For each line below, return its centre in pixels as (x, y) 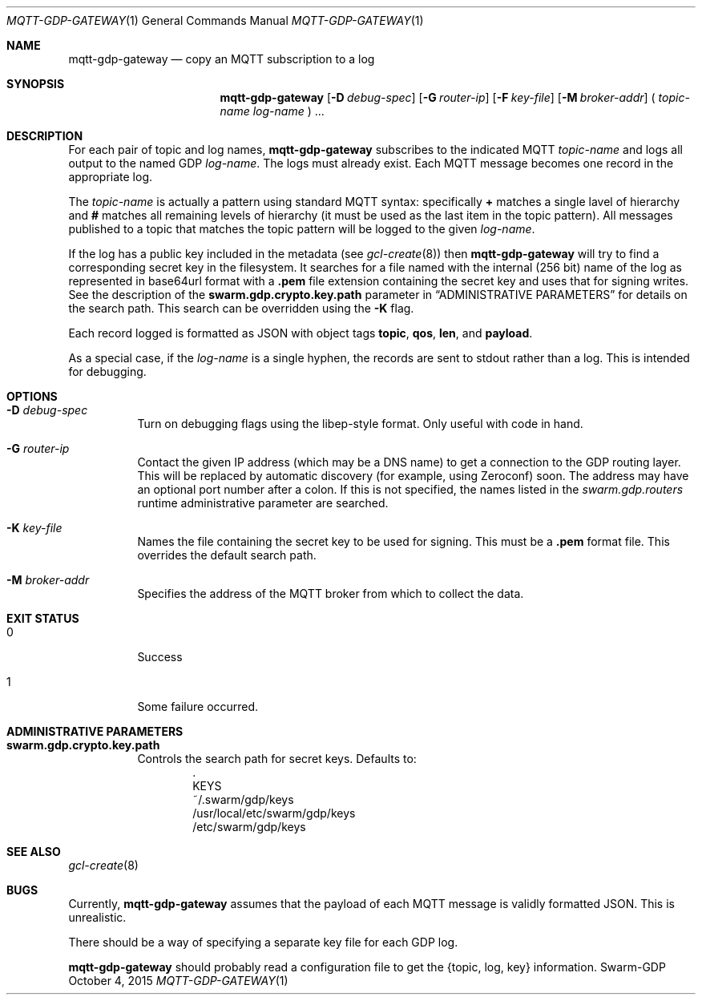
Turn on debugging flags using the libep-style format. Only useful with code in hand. (360, 424)
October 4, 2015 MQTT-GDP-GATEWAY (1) (178, 981)
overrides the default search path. (227, 555)
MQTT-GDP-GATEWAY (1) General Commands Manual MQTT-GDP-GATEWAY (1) (215, 20)
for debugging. (107, 371)
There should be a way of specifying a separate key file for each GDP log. (263, 942)
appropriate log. (111, 177)
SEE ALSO (34, 852)
